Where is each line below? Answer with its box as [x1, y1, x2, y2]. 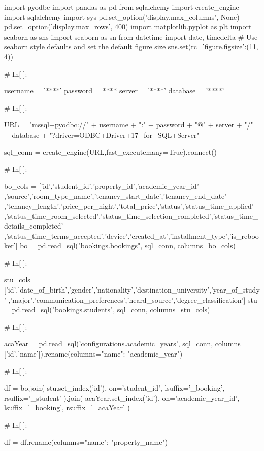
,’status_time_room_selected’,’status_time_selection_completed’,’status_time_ [4, 210, 258, 221]
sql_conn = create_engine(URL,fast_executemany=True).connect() [4, 146, 217, 157]
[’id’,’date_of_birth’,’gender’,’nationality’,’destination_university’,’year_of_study [4, 284, 260, 295]
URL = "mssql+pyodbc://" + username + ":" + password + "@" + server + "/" [4, 119, 253, 130]
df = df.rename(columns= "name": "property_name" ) [4, 436, 168, 447]
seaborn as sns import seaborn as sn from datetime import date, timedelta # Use [4, 31, 258, 42]
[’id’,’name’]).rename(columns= [4, 348, 102, 359]
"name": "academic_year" [101, 348, 180, 359]
